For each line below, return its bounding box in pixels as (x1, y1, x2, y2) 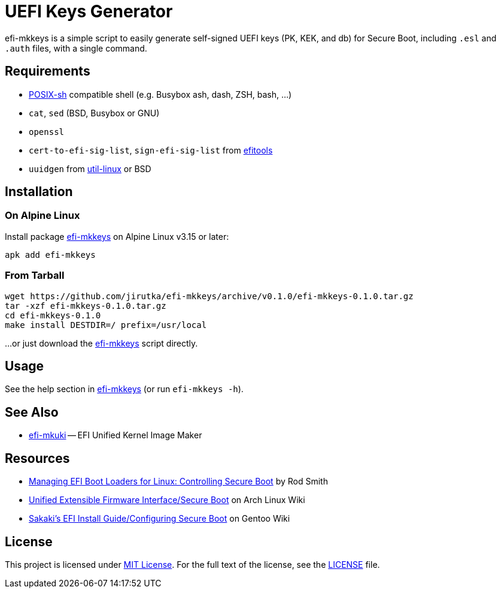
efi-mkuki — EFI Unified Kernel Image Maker (29, 430, 202, 441)
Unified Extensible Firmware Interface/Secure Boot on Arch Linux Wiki (29, 495, 305, 505)
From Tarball (5, 269, 65, 282)
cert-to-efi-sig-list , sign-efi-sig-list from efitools (29, 145, 273, 155)
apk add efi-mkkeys (5, 249, 96, 260)
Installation (5, 184, 73, 200)
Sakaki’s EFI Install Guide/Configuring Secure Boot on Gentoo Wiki (29, 513, 290, 524)
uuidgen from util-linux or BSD (29, 163, 151, 174)
